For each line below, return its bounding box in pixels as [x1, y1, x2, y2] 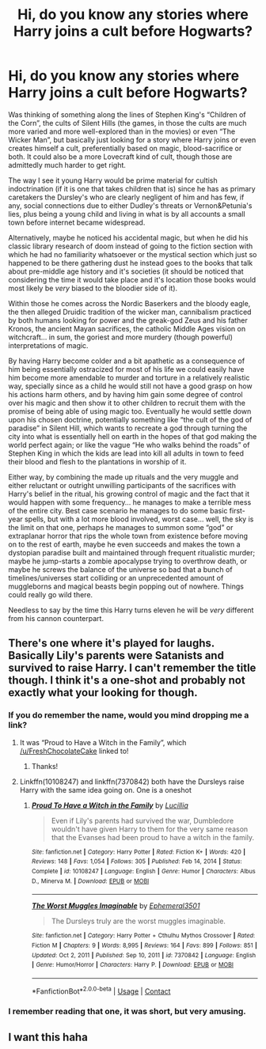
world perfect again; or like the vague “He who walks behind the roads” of [8, 440, 250, 449]
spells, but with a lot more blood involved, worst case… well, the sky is [24, 514, 254, 524]
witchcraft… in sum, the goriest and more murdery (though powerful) [8, 332, 234, 342]
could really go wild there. [8, 589, 93, 599]
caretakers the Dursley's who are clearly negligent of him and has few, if [8, 192, 245, 202]
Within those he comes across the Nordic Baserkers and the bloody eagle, [8, 298, 251, 308]
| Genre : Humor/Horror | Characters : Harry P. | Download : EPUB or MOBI [31, 961, 234, 969]
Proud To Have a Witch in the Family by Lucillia [31, 801, 188, 810]
